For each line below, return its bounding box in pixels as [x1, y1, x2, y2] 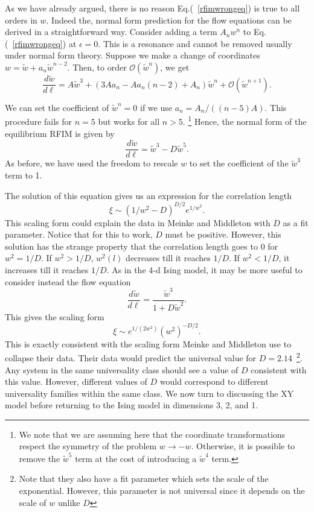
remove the [19, 452, 60, 464]
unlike [57, 496, 80, 508]
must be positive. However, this [165, 228, 281, 241]
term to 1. [5, 168, 42, 181]
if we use [140, 101, 172, 113]
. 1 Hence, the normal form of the [182, 113, 307, 127]
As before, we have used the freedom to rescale [5, 157, 178, 169]
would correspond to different [159, 375, 269, 388]
